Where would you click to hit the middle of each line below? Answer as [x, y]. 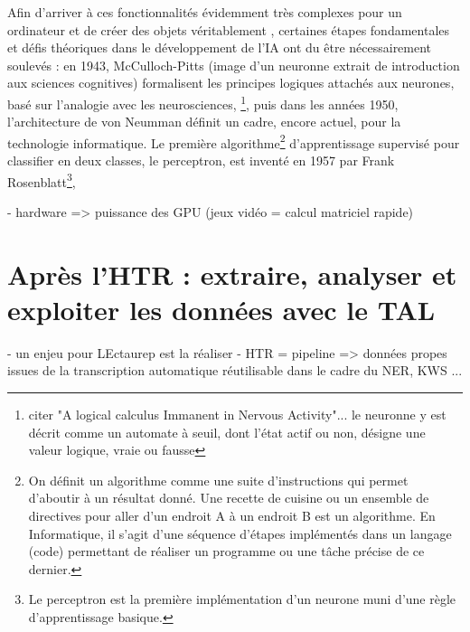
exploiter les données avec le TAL [221, 309]
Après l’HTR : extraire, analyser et [232, 274]
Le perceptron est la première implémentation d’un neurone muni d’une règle [242, 599]
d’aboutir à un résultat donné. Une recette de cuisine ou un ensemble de [229, 498]
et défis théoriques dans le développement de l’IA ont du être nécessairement [220, 47]
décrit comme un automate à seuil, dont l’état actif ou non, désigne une [227, 432]
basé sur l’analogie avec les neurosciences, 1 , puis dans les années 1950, [203, 102]
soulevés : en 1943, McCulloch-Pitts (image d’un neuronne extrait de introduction [234, 65]
